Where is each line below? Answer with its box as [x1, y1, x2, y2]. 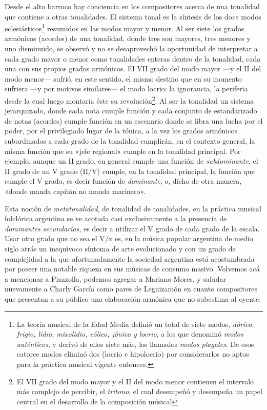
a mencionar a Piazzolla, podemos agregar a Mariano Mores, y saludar [5, 273, 226, 284]
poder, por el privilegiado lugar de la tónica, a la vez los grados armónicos [5, 125, 237, 136]
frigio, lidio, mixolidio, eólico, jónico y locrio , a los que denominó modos [16, 328, 243, 339]
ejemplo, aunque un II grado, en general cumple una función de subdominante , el [5, 155, 258, 166]
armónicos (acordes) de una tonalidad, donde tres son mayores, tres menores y [5, 33, 251, 44]
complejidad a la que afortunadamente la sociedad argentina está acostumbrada [5, 253, 255, 264]
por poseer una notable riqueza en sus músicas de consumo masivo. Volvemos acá [5, 263, 260, 274]
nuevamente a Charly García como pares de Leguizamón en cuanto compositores [5, 283, 257, 294]
